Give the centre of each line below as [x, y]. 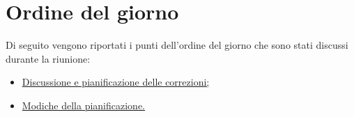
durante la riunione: [48, 58]
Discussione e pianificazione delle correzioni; [116, 82]
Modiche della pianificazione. [83, 105]
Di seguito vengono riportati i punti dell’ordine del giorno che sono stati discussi [177, 45]
